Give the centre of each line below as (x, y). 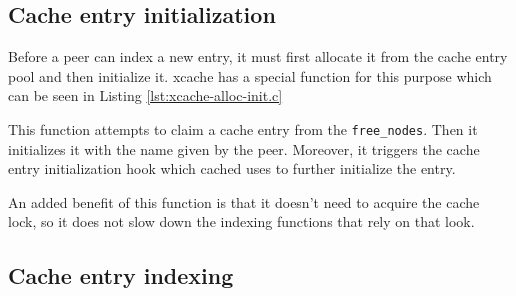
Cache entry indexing (121, 275)
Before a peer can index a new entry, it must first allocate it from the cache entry (258, 56)
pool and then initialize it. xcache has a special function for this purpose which (250, 75)
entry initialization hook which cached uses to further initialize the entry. (232, 168)
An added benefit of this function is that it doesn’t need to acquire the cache (244, 201)
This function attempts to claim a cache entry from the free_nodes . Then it (243, 128)
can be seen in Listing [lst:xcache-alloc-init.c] (145, 95)
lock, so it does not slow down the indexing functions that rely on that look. (241, 221)
